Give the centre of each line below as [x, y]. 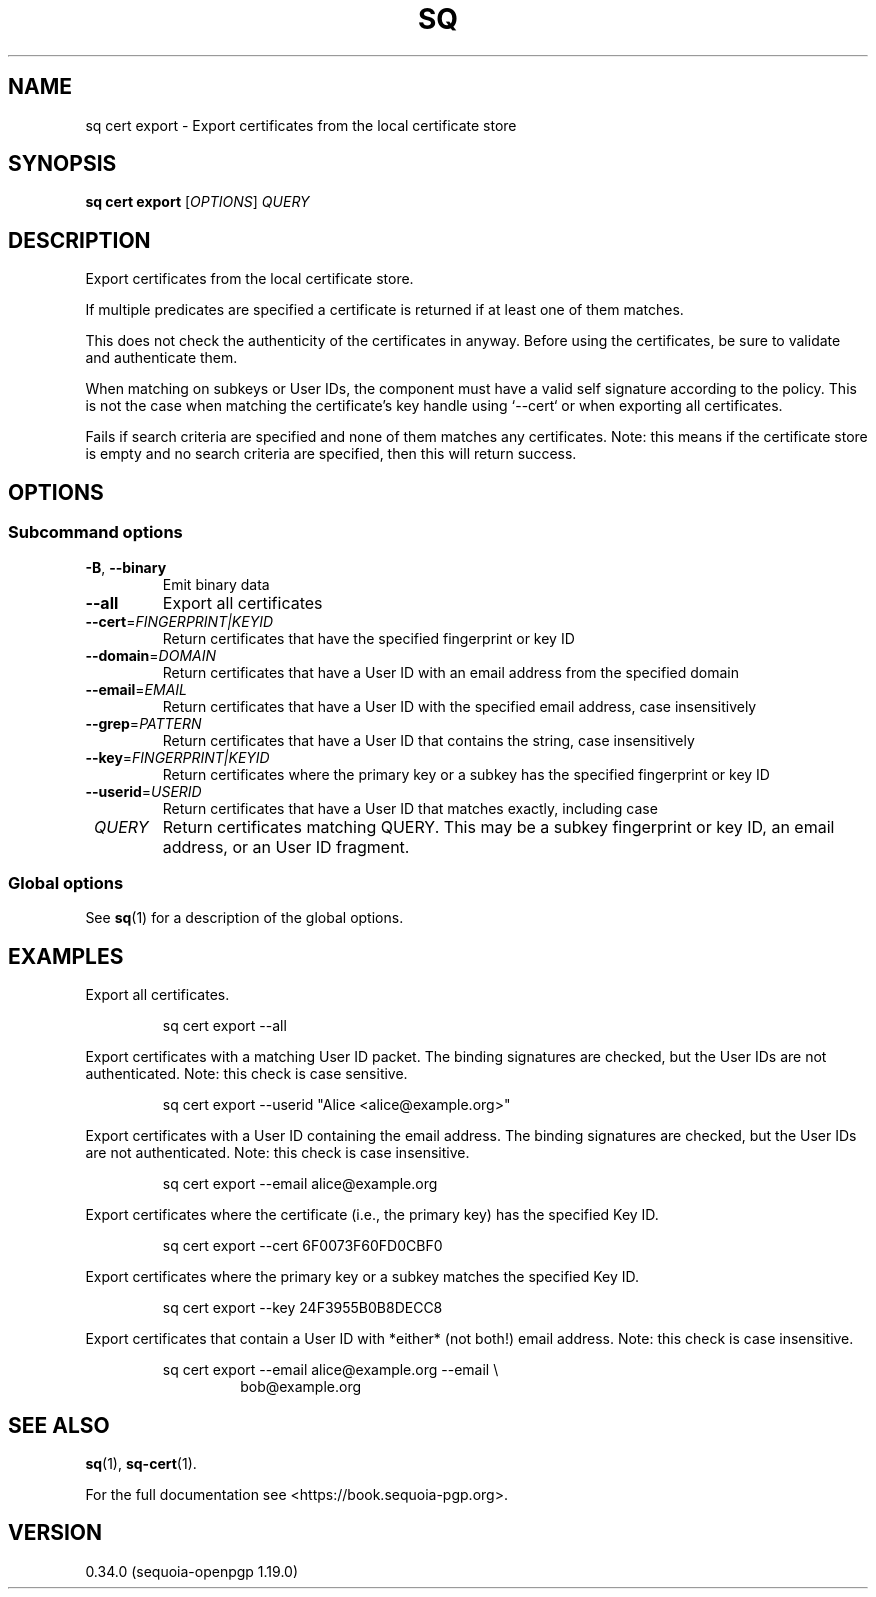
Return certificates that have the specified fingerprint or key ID [368, 638]
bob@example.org [301, 1387]
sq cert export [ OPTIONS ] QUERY [197, 202]
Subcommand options [95, 532]
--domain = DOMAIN [151, 655]
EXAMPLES [66, 956]
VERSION [55, 1533]
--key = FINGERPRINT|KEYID [177, 757]
